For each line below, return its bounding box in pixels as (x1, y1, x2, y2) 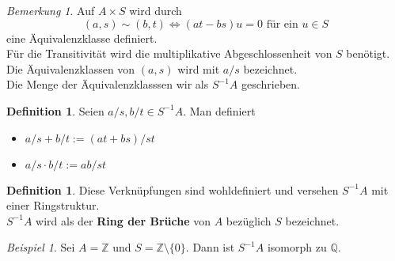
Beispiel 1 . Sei (6, 239, 75, 255)
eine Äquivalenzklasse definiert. (6, 29, 158, 46)
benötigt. (346, 45, 390, 62)
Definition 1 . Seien (6, 102, 104, 119)
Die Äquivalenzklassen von (6, 60, 135, 77)
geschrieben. (241, 76, 301, 93)
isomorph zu (267, 239, 327, 255)
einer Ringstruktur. (6, 197, 100, 214)
